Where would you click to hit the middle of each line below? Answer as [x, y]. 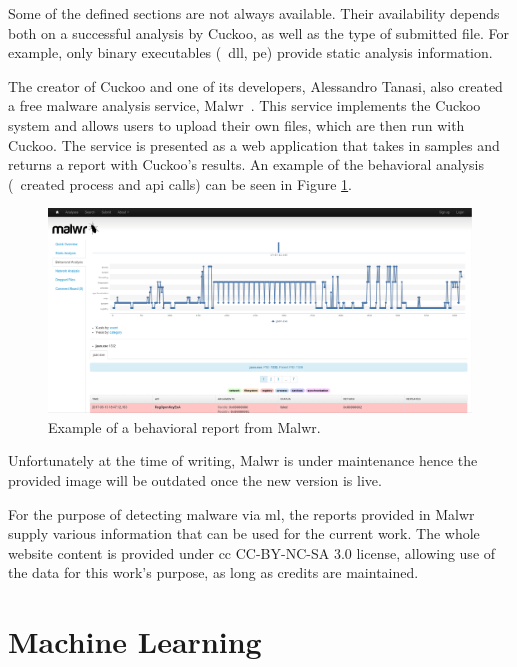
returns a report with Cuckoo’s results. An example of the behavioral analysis [246, 164]
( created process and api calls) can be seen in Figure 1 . [180, 183]
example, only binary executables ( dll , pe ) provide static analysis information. [250, 52]
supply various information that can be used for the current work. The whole [244, 533]
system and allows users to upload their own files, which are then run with [236, 124]
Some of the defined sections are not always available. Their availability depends [254, 13]
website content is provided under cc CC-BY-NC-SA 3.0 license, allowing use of [252, 552]
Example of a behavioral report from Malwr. [184, 426]
